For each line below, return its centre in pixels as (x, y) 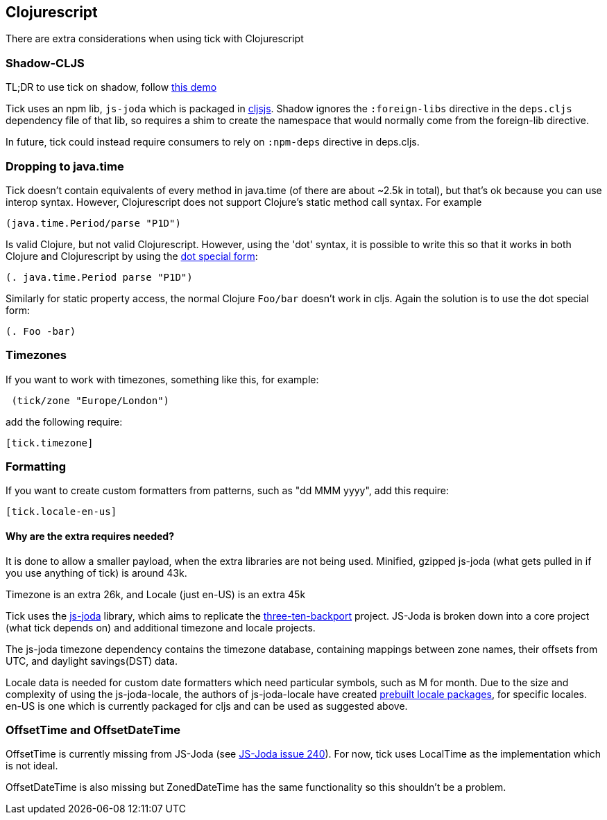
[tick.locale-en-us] (61, 512)
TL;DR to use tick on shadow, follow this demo (111, 87)
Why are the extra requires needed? (90, 537)
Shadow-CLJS (45, 63)
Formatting (36, 467)
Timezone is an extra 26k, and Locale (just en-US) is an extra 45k (156, 594)
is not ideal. (32, 766)
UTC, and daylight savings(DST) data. (92, 661)
